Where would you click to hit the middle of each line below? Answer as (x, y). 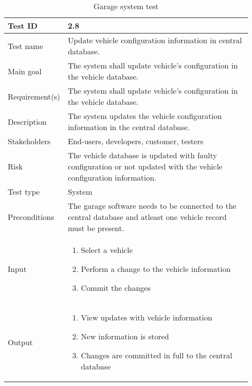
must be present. (96, 228)
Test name (25, 46)
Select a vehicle (107, 250)
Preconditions (31, 217)
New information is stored (125, 336)
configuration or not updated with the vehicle (145, 166)
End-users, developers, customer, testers (135, 141)
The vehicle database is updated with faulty (142, 155)
